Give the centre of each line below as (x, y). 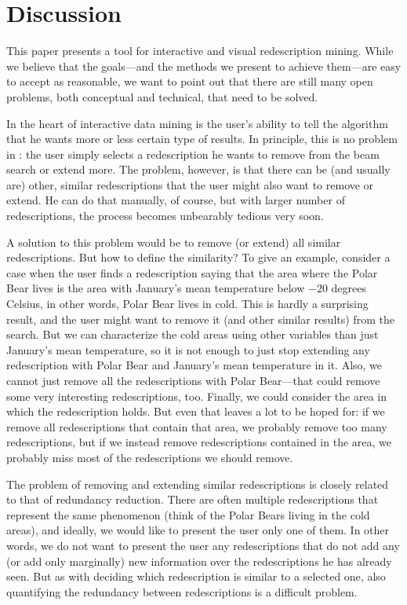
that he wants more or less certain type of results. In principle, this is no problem (202, 139)
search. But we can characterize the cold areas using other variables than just (193, 334)
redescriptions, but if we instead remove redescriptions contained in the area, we (199, 442)
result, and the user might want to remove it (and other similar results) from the (200, 319)
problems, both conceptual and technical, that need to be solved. (162, 96)
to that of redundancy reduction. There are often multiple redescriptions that (193, 499)
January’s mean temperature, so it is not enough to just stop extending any (188, 349)
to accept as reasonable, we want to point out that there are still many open (190, 81)
